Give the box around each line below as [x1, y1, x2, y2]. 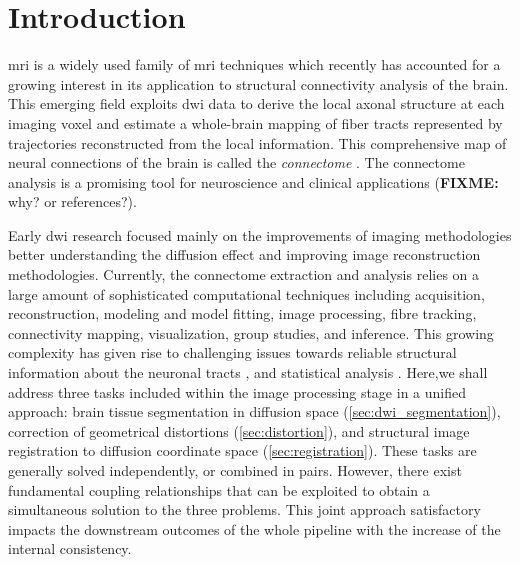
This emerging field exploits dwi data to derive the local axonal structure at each [8, 93, 505, 114]
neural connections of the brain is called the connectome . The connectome [8, 152, 465, 173]
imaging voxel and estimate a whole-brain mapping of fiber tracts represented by [8, 112, 503, 133]
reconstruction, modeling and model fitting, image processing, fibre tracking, [8, 303, 477, 324]
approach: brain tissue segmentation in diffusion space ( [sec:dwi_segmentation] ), [8, 401, 501, 422]
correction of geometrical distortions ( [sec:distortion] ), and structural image [8, 420, 470, 441]
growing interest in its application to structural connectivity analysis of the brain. [8, 73, 509, 94]
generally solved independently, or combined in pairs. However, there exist [8, 460, 462, 480]
